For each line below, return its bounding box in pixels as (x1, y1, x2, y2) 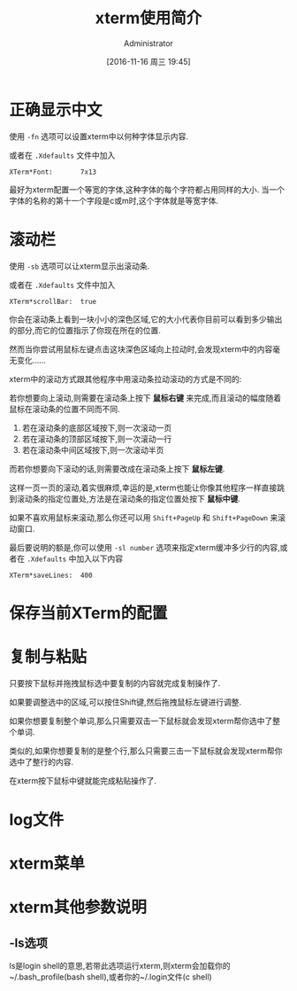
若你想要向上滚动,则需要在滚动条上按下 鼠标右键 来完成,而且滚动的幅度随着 (9, 392, 281, 403)
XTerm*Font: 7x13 (9, 168, 97, 176)
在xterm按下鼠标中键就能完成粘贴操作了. (9, 775, 157, 785)
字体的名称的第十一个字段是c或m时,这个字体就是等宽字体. (9, 195, 219, 206)
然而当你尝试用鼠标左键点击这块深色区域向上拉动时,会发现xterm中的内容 (9, 343, 273, 355)
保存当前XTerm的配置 (9, 603, 168, 623)
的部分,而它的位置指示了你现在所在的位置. (9, 324, 162, 335)
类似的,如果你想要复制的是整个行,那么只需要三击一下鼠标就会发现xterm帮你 (9, 745, 283, 756)
